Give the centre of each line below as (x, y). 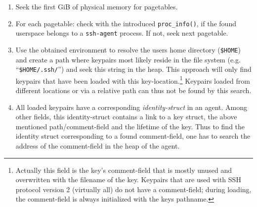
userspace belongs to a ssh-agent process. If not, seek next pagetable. (122, 33)
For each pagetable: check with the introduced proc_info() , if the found (126, 23)
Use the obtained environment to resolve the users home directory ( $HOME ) (128, 49)
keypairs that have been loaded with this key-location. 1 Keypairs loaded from (133, 80)
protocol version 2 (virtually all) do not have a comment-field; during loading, (133, 189)
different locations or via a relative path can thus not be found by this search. (133, 90)
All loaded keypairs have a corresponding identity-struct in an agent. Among (131, 107)
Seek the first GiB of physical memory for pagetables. (97, 6)
